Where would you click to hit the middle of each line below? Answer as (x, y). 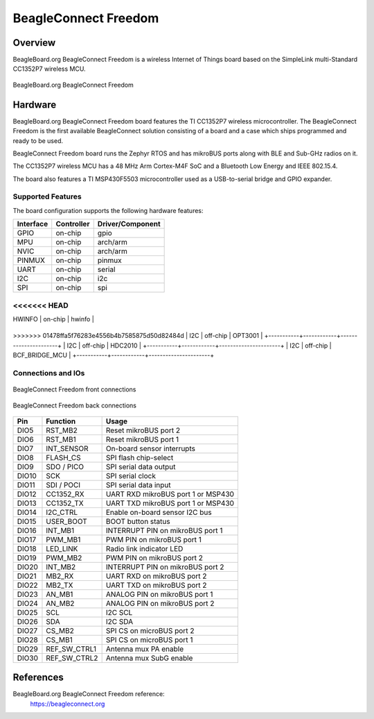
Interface (33, 224)
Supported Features (47, 196)
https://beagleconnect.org (68, 704)
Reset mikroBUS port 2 (143, 430)
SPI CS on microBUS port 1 (149, 640)
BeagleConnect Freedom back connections (74, 405)
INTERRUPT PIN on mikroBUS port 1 (164, 530)
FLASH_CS (63, 457)
